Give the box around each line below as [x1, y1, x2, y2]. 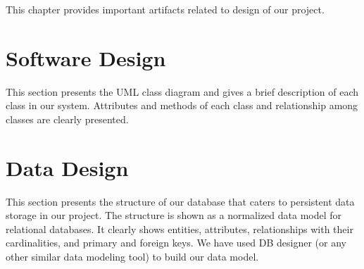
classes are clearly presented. [6, 111, 129, 126]
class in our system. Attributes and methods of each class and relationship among [6, 98, 358, 113]
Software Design [6, 43, 166, 72]
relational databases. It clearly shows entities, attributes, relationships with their [6, 221, 353, 236]
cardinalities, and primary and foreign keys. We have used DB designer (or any [6, 235, 346, 250]
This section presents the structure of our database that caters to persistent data [6, 194, 355, 208]
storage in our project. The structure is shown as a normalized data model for [6, 208, 342, 223]
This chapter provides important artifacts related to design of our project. [6, 2, 325, 16]
